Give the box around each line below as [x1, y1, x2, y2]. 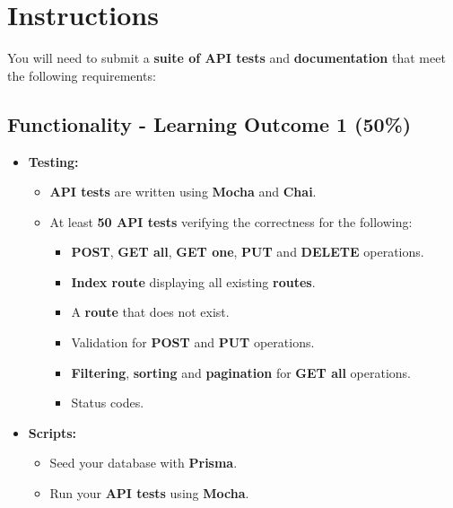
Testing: [28, 152, 79, 171]
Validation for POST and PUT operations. [71, 333, 315, 352]
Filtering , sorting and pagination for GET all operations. [71, 363, 411, 381]
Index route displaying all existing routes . [71, 272, 316, 291]
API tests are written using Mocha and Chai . [49, 182, 317, 201]
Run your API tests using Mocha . [49, 484, 249, 503]
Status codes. [71, 393, 144, 412]
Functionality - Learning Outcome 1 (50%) [7, 109, 412, 137]
